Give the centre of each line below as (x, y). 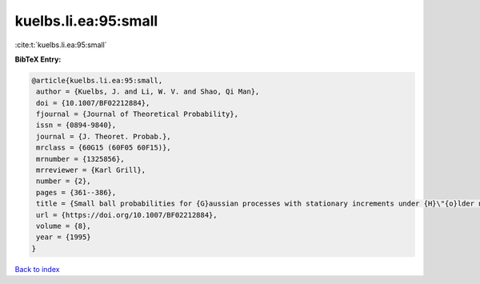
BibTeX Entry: (38, 59)
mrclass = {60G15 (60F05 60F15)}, (104, 148)
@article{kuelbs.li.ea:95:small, (97, 80)
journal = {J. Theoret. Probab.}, (104, 136)
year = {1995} (64, 237)
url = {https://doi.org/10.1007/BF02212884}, (127, 215)
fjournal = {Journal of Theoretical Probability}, (138, 114)
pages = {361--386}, (76, 192)
